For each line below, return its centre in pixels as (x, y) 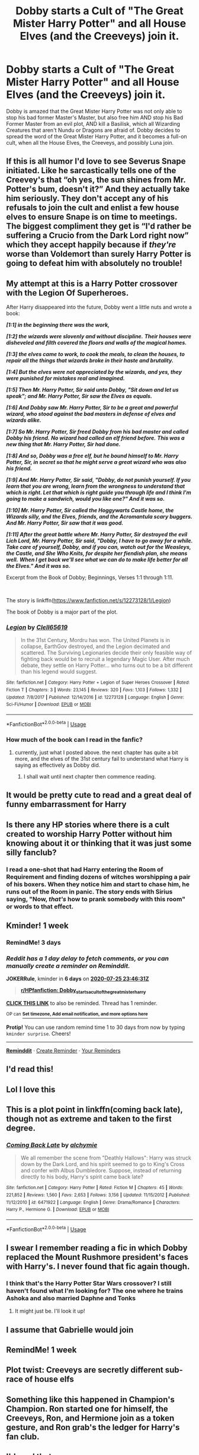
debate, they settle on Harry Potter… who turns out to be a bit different (107, 665)
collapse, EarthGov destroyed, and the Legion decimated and (95, 647)
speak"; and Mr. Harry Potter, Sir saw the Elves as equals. (79, 396)
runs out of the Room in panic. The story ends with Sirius (89, 891)
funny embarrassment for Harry (66, 804)
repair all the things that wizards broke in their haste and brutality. (90, 361)
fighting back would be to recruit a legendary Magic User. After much (105, 659)
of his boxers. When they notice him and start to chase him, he (98, 884)
